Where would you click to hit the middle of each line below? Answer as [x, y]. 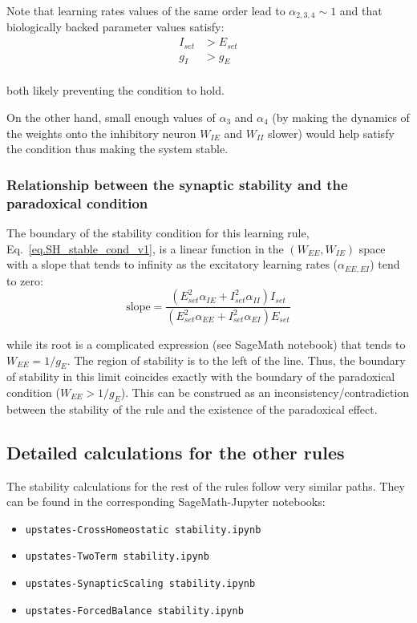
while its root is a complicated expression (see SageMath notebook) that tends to [206, 344]
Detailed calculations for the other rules [176, 452]
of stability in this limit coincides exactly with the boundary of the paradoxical [201, 376]
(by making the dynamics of [341, 117]
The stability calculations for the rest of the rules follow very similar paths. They [206, 485]
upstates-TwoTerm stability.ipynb [117, 557]
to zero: [25, 280]
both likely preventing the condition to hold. [115, 90]
